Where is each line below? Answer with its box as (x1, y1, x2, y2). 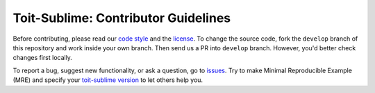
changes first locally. (12, 54, 73, 62)
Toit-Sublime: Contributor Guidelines (12, 10, 231, 25)
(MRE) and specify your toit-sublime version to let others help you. (12, 76, 203, 84)
